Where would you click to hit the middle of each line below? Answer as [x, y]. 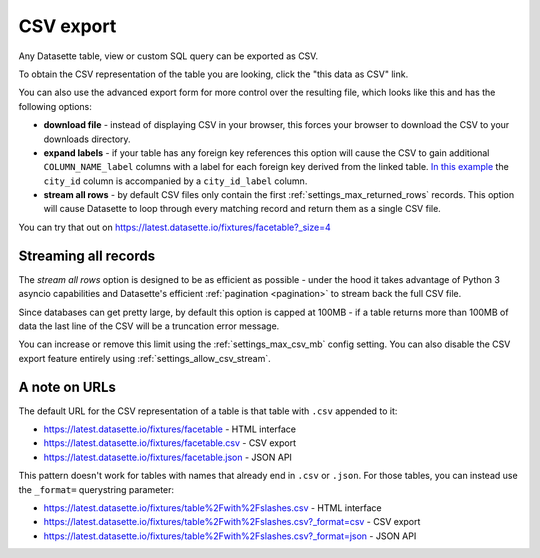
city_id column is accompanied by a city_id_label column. [175, 181]
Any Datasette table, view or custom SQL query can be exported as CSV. [168, 56]
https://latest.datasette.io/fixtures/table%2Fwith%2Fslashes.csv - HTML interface [212, 507]
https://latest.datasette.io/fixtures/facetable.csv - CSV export [170, 443]
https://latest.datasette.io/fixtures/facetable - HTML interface [170, 429]
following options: [55, 106]
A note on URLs [67, 386]
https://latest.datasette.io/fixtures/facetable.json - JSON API [167, 457]
